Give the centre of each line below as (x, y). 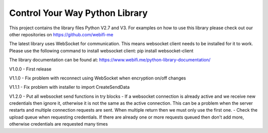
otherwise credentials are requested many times (59, 124)
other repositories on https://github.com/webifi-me (61, 34)
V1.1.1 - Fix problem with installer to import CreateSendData (69, 87)
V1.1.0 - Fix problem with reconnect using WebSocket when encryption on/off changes (98, 78)
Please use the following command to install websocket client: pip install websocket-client (101, 51)
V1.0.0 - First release (30, 69)
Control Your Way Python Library (78, 13)
